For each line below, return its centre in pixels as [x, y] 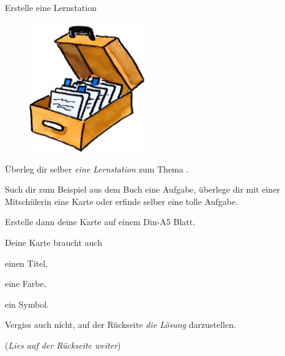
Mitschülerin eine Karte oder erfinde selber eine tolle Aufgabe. [122, 201]
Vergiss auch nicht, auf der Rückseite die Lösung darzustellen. [120, 324]
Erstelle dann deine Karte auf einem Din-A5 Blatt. [100, 222]
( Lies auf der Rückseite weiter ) [63, 345]
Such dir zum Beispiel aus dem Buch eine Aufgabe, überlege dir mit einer [142, 189]
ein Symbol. [27, 304]
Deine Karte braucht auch [54, 243]
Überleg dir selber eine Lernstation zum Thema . [97, 169]
